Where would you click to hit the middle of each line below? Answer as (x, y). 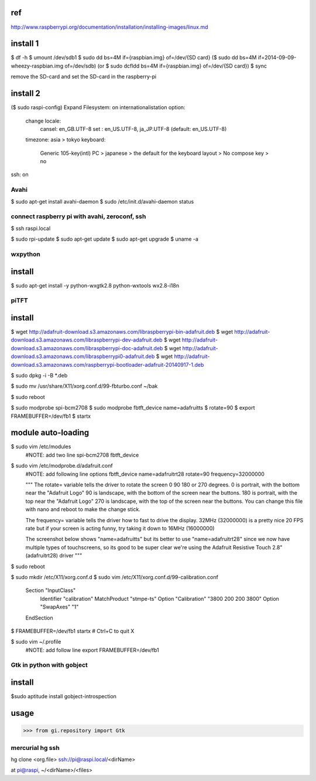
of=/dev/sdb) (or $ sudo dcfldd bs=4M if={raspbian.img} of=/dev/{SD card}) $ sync (166, 66)
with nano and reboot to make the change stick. (83, 509)
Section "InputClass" (51, 590)
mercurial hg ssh (35, 748)
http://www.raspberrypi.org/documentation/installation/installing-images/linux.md (109, 27)
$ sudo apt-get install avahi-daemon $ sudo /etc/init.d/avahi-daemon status (102, 201)
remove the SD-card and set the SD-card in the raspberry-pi (84, 77)
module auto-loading (50, 433)
